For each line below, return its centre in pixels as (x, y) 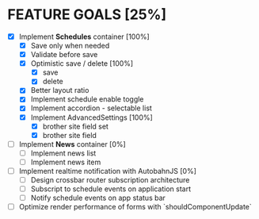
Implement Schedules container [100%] (84, 36)
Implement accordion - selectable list (91, 108)
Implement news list (63, 153)
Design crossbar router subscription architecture (110, 179)
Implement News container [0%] (72, 144)
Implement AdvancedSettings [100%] (92, 117)
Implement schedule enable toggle (87, 99)
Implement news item (66, 162)
